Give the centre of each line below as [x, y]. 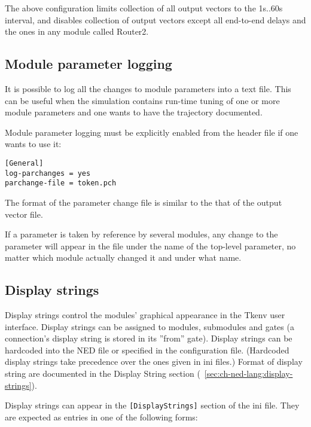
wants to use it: [33, 144]
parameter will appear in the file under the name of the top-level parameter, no [150, 245]
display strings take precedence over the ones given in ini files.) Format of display [154, 362]
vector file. [24, 214]
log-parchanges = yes [48, 173]
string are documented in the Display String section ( [103, 373]
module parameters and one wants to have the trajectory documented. [134, 112]
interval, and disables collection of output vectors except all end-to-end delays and [155, 19]
